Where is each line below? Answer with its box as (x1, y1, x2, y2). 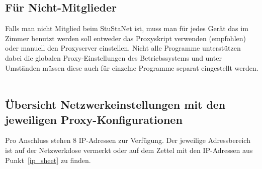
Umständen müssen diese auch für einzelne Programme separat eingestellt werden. (5, 62, 258, 73)
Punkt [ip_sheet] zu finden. (5, 154, 91, 165)
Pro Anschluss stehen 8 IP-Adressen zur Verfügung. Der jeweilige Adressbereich (5, 135, 250, 145)
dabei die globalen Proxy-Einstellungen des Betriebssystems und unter (5, 52, 222, 63)
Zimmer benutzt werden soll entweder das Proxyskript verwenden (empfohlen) (5, 33, 246, 43)
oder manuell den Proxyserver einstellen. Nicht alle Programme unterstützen (5, 43, 241, 53)
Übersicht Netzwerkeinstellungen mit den (5, 97, 226, 112)
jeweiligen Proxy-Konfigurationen (5, 111, 183, 127)
